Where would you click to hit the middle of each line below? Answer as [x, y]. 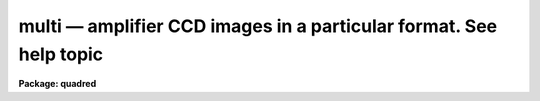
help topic [61, 54]
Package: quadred [57, 84]
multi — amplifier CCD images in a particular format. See [258, 26]
